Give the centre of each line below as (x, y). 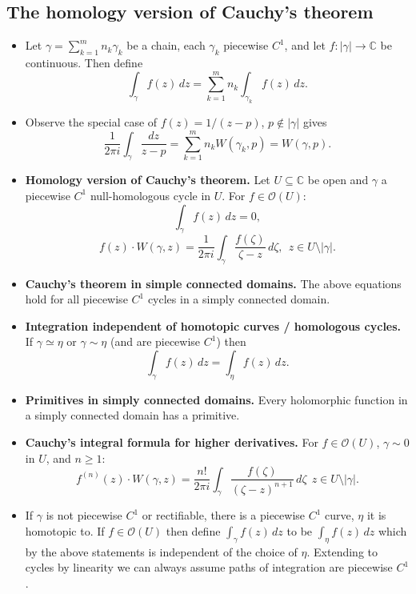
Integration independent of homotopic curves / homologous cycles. (213, 325)
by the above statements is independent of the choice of (161, 551)
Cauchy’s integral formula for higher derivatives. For (172, 441)
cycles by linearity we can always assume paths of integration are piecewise (209, 567)
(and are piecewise (155, 341)
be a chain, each (166, 45)
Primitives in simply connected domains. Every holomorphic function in (216, 399)
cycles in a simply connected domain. (239, 299)
